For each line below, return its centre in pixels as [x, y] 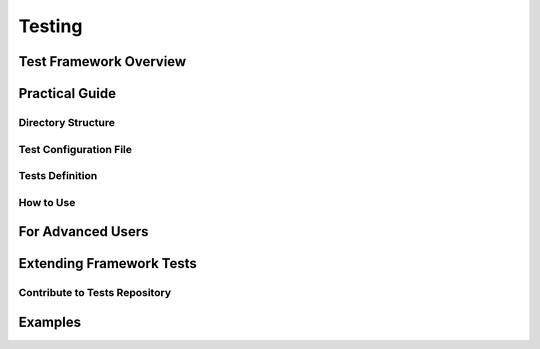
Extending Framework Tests [107, 263]
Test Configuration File [75, 149]
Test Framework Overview [102, 61]
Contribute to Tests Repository [95, 293]
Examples [50, 321]
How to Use [47, 202]
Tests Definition [58, 176]
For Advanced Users [83, 231]
